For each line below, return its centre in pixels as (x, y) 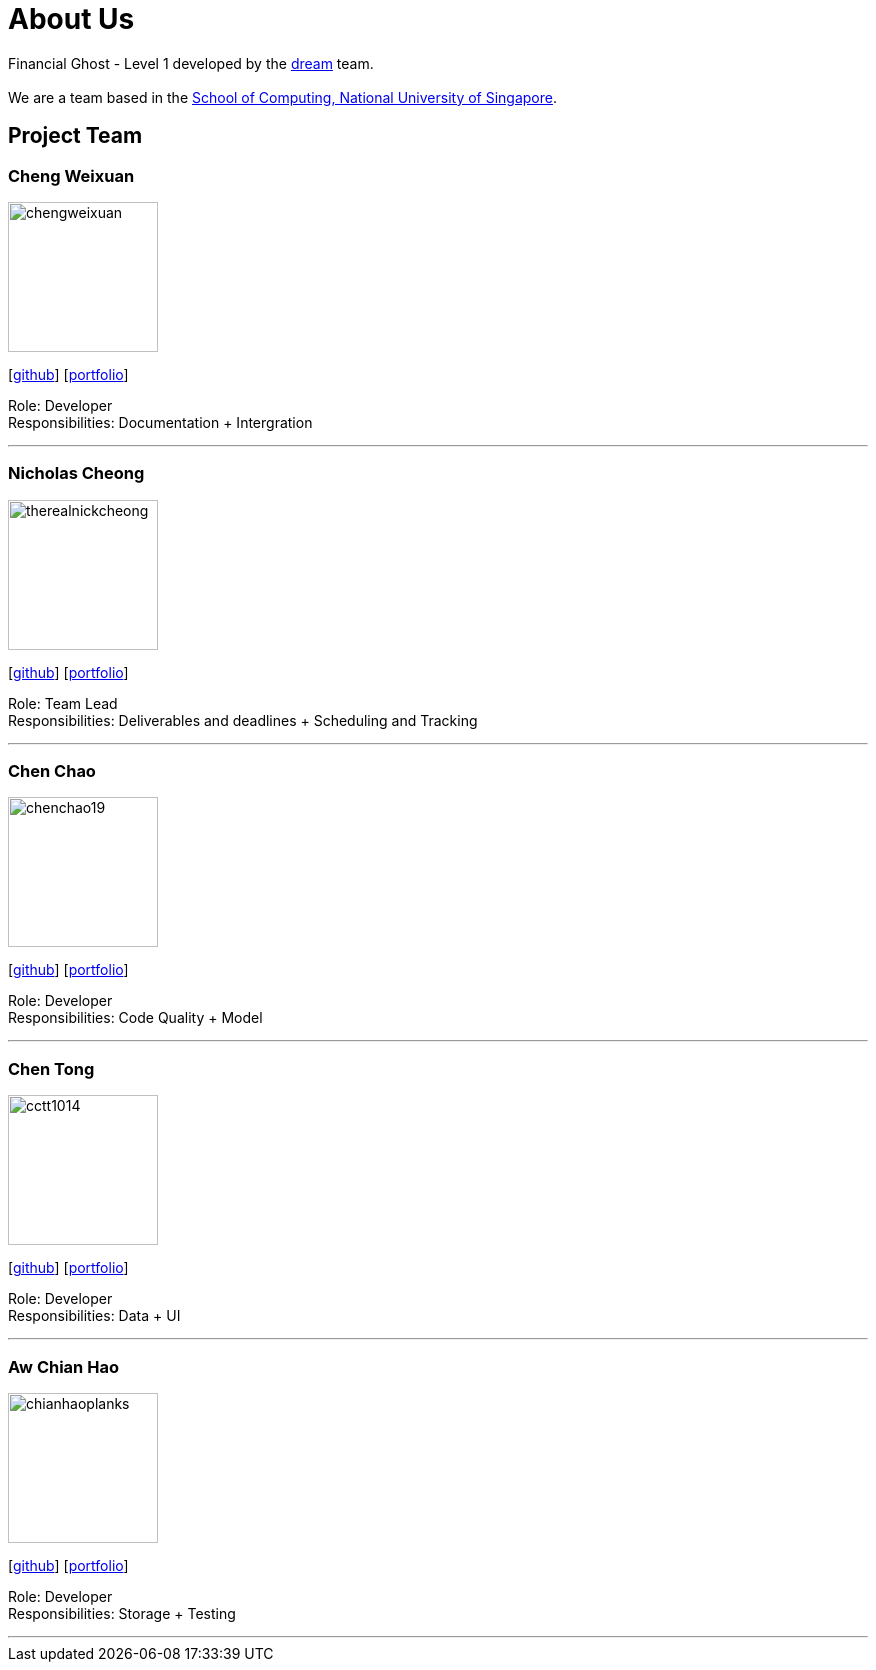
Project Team (75, 136)
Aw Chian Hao (63, 1366)
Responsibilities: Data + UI (94, 1316)
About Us (71, 19)
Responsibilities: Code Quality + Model (135, 1018)
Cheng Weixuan (71, 175)
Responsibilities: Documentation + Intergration (160, 422)
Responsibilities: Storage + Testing (122, 1613)
